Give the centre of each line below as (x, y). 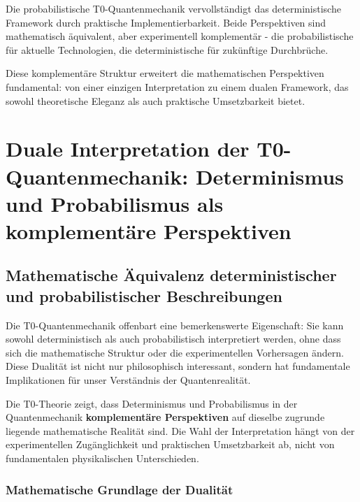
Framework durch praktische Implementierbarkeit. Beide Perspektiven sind (166, 22)
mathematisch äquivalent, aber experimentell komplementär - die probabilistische (180, 36)
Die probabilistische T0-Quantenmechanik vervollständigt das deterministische (173, 8)
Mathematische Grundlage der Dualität (120, 489)
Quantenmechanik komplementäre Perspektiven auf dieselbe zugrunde (165, 417)
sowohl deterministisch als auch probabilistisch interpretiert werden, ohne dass (173, 339)
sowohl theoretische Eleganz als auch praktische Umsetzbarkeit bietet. (156, 100)
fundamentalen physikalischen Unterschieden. (102, 458)
